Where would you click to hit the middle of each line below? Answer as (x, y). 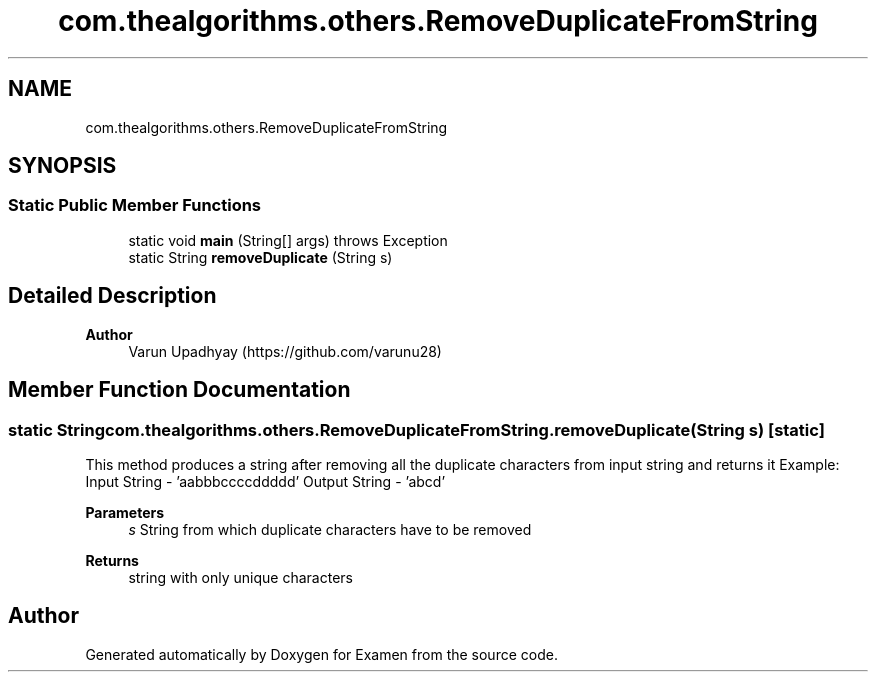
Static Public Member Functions (135, 205)
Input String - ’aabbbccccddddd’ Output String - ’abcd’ (265, 481)
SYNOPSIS (62, 166)
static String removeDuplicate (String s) (260, 257)
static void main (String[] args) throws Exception (288, 240)
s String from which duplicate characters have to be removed (330, 529)
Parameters (125, 512)
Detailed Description (112, 296)
